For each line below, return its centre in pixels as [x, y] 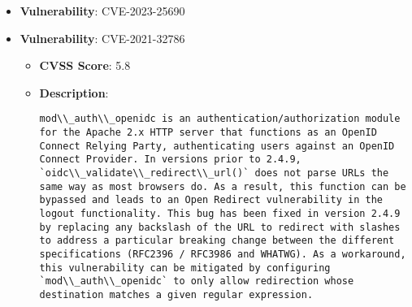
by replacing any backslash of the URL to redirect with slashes [220, 227]
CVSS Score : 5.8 [85, 65]
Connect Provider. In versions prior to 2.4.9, [170, 160]
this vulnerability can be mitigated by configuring [185, 268]
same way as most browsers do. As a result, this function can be [223, 186]
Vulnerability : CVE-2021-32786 [102, 38]
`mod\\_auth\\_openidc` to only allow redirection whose [197, 281]
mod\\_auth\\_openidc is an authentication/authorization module [220, 119]
